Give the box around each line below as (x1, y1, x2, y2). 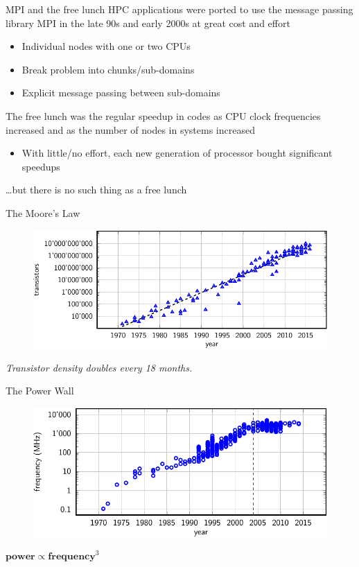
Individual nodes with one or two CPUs (21, 39, 191, 53)
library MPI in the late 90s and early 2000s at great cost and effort (6, 15, 290, 30)
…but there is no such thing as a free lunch (6, 182, 187, 197)
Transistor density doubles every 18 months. (6, 360, 193, 374)
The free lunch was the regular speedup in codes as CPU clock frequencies (6, 108, 321, 123)
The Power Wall (6, 383, 74, 398)
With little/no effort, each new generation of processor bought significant (21, 146, 333, 160)
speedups (21, 159, 60, 173)
